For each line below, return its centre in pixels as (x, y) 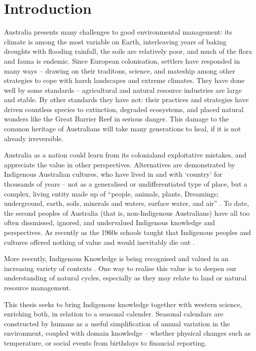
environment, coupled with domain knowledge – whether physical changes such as (128, 333)
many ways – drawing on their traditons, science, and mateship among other (120, 70)
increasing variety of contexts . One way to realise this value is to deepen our (120, 268)
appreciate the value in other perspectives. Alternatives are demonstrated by (120, 164)
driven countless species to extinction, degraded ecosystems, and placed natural (124, 109)
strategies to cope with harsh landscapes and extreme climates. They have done (124, 80)
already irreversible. (34, 138)
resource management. (37, 287)
